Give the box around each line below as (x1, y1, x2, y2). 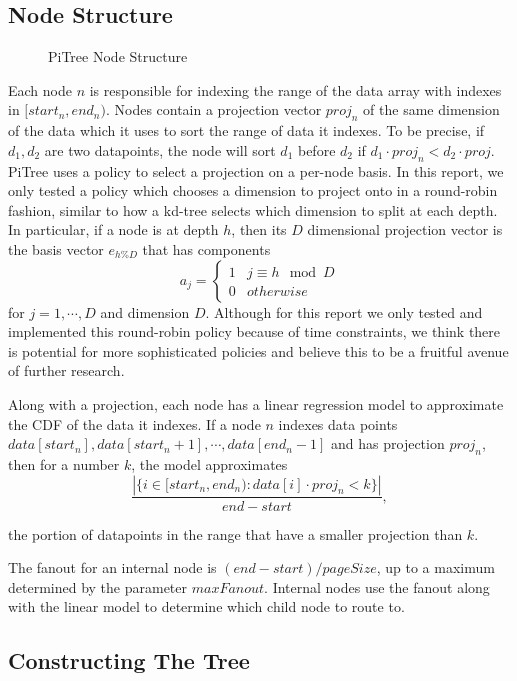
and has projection (331, 433, 445, 454)
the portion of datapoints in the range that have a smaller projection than (8, 523, 463, 544)
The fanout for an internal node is (8, 557, 217, 578)
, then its (231, 219, 287, 240)
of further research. (8, 360, 125, 381)
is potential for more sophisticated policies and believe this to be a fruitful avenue (8, 340, 509, 361)
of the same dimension (363, 99, 500, 120)
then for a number (8, 453, 120, 474)
